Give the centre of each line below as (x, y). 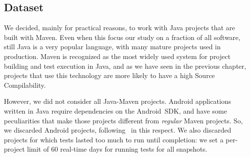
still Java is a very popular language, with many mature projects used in (112, 47)
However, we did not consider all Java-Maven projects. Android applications (118, 101)
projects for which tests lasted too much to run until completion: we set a (114, 139)
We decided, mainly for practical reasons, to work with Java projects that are (120, 28)
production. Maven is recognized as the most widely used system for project (117, 56)
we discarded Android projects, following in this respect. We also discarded (118, 130)
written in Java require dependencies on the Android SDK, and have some (115, 110)
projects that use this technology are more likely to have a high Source (109, 75)
